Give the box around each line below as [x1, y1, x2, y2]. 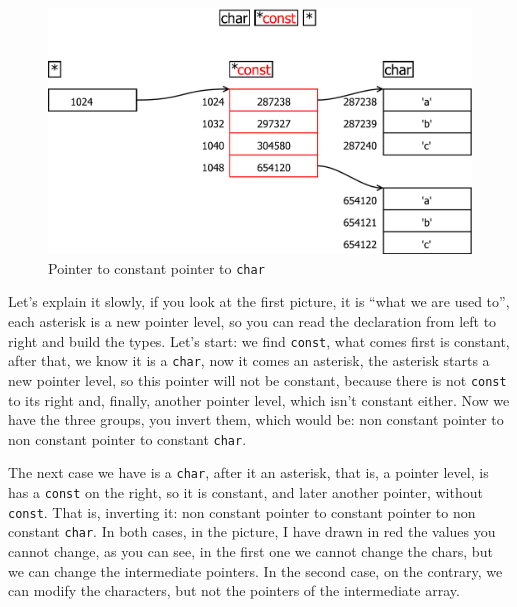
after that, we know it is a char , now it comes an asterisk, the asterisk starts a [8, 350, 490, 371]
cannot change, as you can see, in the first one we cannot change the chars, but [8, 541, 493, 562]
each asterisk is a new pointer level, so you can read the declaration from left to [8, 311, 497, 332]
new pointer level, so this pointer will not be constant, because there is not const [8, 369, 507, 390]
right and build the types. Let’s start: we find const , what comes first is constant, [8, 330, 510, 351]
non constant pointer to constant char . [8, 428, 247, 449]
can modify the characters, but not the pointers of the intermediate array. [8, 580, 460, 601]
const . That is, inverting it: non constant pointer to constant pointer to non [8, 501, 476, 522]
